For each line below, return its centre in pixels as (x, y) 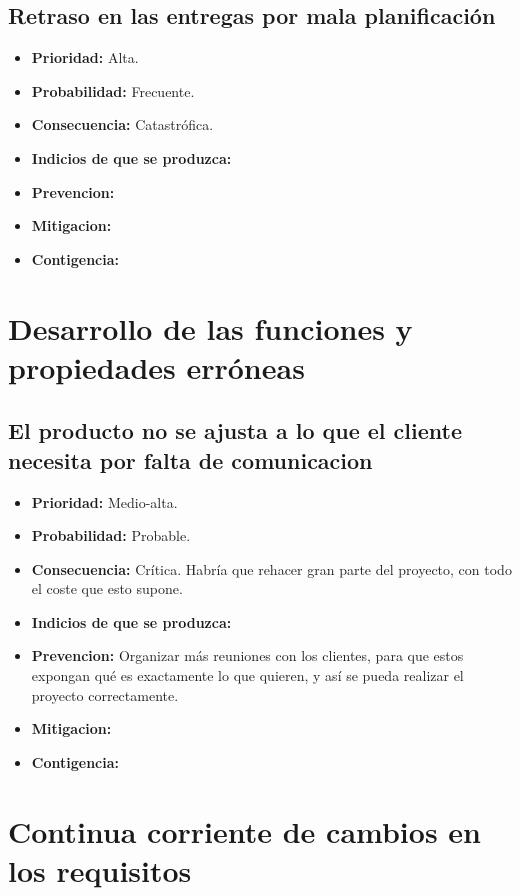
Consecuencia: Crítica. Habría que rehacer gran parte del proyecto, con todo (271, 568)
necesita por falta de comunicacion (190, 459)
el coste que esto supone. (107, 588)
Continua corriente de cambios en (244, 830)
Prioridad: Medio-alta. (104, 501)
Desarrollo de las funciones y (210, 327)
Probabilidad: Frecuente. (113, 90)
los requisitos (100, 869)
